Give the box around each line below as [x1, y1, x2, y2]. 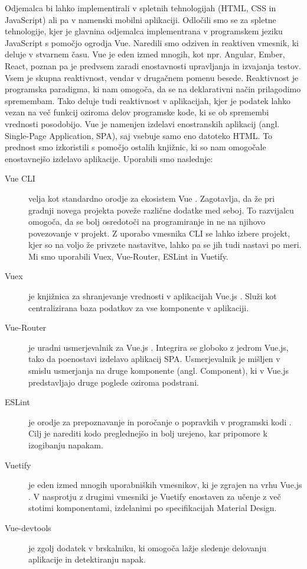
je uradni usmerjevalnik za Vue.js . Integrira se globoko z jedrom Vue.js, [28, 341, 289, 353]
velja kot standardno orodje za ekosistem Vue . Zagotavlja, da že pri [28, 192, 275, 204]
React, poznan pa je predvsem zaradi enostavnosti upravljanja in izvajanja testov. [5, 59, 301, 72]
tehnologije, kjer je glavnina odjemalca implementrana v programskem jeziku [5, 25, 283, 37]
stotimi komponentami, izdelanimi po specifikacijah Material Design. [28, 502, 277, 514]
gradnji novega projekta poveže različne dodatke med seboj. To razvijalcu [28, 203, 294, 216]
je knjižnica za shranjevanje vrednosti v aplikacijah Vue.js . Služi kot [28, 290, 277, 302]
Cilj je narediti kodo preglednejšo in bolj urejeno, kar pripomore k [28, 427, 267, 439]
